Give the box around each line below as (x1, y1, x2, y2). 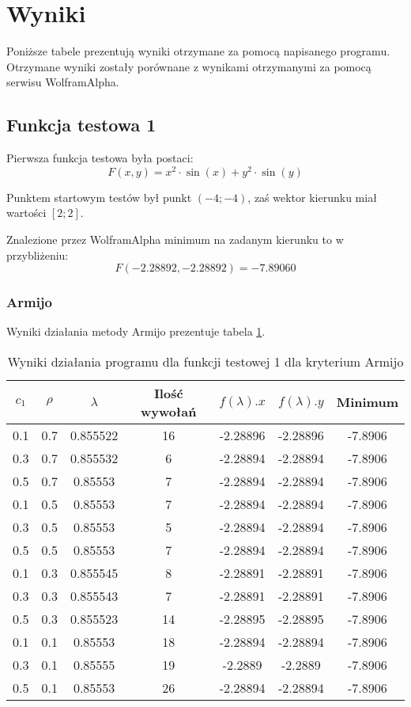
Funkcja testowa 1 (6, 112, 156, 137)
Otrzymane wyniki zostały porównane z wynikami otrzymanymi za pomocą (6, 58, 371, 74)
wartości (6, 204, 47, 221)
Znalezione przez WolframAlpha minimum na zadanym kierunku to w (6, 230, 344, 247)
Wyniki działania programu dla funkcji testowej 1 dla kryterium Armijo (7, 352, 404, 371)
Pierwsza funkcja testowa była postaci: (6, 150, 194, 166)
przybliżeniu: (6, 246, 69, 263)
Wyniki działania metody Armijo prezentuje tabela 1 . (6, 323, 266, 340)
